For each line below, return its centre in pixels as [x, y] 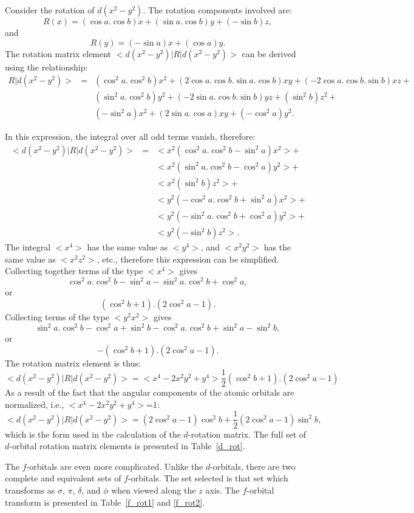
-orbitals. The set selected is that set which [208, 478]
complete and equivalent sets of [63, 478]
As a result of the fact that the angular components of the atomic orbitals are [150, 392]
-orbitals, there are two [253, 466]
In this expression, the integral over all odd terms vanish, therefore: [130, 136]
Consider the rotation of [50, 10]
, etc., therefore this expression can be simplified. [188, 259]
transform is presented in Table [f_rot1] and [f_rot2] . [105, 502]
